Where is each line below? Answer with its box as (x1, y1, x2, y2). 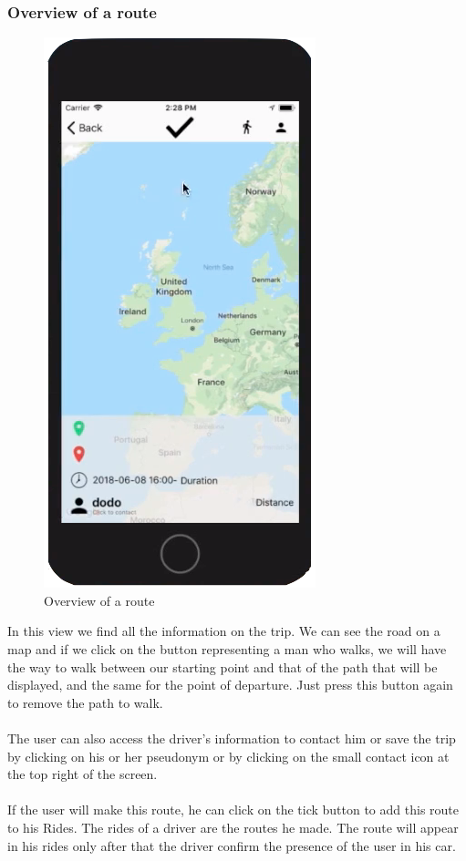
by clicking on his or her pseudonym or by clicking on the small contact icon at (7, 746, 450, 765)
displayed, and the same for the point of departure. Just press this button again (7, 675, 453, 694)
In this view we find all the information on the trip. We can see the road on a (7, 621, 440, 641)
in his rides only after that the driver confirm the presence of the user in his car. (7, 835, 456, 855)
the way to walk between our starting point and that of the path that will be (7, 657, 438, 676)
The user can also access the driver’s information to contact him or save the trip (7, 728, 456, 747)
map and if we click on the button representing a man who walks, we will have (7, 640, 447, 658)
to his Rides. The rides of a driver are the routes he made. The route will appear (7, 817, 459, 836)
